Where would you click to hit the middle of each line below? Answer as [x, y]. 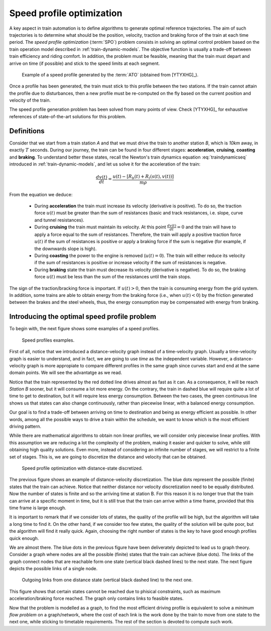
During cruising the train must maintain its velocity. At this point [100, 227]
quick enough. [24, 538]
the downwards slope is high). [65, 249]
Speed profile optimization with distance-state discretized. [82, 468]
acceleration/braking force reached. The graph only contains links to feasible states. [96, 598]
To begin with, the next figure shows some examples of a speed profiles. [85, 329]
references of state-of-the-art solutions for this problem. [68, 116]
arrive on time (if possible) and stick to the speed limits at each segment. [85, 63]
